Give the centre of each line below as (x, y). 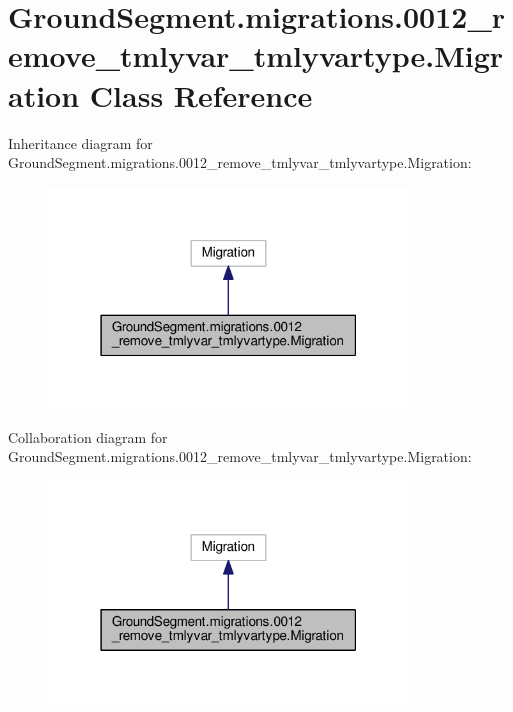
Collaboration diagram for (88, 436)
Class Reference (201, 94)
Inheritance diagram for (80, 142)
